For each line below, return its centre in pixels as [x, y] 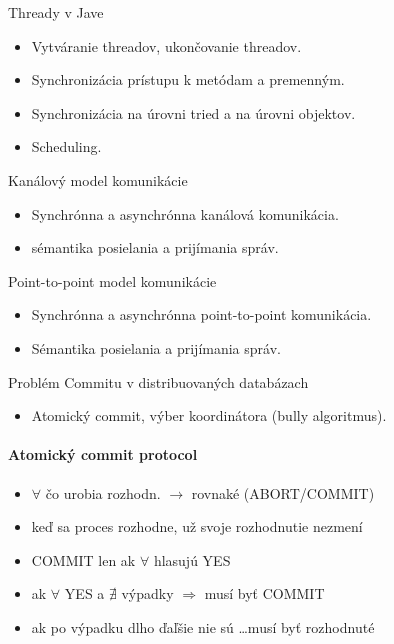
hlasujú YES [192, 559]
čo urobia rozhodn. [103, 492]
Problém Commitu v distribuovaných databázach [158, 381]
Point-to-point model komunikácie [112, 280]
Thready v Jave [56, 12]
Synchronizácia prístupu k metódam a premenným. [188, 79]
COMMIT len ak [83, 559]
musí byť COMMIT [264, 593]
